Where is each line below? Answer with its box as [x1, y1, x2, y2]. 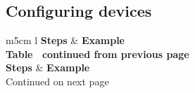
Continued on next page [6, 73, 109, 88]
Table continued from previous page [6, 46, 189, 61]
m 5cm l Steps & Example [6, 33, 125, 48]
